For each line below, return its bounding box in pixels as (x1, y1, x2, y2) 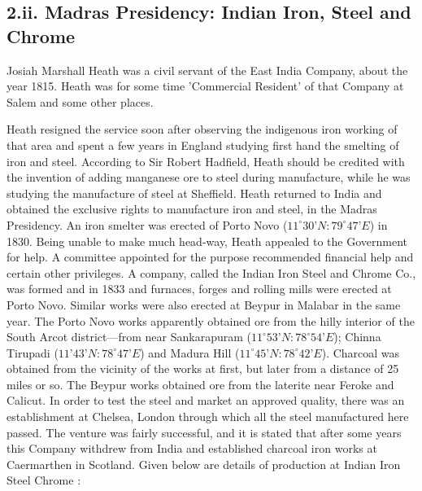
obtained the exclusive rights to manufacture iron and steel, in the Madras (7, 200, 377, 217)
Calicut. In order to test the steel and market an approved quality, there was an (7, 392, 405, 409)
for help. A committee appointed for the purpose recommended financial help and (7, 248, 414, 265)
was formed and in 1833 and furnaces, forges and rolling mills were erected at (7, 280, 392, 297)
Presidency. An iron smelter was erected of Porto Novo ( (7, 216, 288, 233)
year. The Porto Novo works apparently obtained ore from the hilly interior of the (7, 312, 415, 329)
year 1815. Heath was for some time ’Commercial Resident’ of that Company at (7, 77, 404, 94)
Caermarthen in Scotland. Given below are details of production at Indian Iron (7, 455, 401, 472)
